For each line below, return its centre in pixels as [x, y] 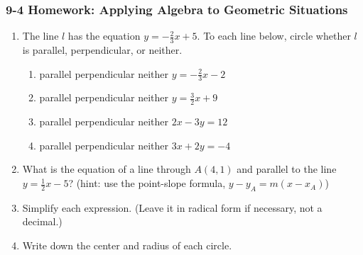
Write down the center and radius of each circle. [127, 245]
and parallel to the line [287, 169]
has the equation [104, 36]
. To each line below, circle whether [274, 36]
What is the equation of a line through [107, 169]
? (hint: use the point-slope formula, [147, 183]
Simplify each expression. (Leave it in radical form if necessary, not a [172, 207]
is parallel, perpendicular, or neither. [102, 50]
